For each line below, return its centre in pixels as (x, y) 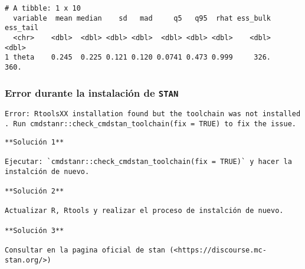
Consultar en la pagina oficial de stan (85, 250)
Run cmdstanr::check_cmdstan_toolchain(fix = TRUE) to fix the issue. (155, 124)
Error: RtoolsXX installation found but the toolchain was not (132, 114)
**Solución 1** (35, 142)
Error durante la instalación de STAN (92, 92)
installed (281, 114)
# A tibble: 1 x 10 (43, 8)
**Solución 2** (35, 191)
